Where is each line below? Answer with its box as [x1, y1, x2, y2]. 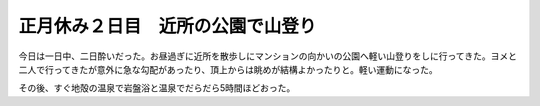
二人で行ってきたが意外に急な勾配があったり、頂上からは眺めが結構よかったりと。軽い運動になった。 [18, 63, 439, 75]
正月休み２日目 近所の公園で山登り [18, 15, 317, 37]
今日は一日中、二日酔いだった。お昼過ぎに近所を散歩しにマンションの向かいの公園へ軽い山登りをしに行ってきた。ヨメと [18, 50, 517, 62]
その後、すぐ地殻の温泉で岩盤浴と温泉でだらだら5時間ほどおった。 [18, 82, 296, 94]
